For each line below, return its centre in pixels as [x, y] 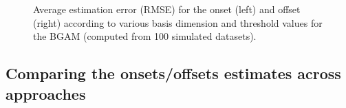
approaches [46, 93]
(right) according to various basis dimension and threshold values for [178, 22]
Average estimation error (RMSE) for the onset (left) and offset [167, 9]
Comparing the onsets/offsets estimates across [173, 73]
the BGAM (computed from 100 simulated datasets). [145, 36]
